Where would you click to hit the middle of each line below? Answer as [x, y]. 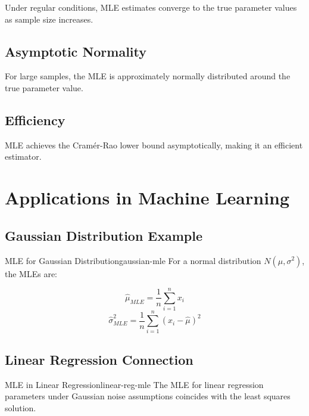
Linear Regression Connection [99, 359]
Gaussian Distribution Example [104, 235]
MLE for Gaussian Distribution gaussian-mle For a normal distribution [133, 260]
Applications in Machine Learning [147, 198]
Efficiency [35, 119]
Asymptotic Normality [76, 51]
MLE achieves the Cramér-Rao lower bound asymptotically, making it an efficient [154, 145]
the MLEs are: [31, 273]
